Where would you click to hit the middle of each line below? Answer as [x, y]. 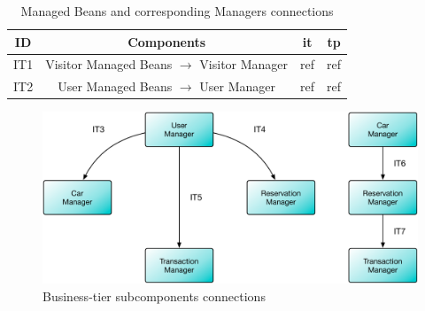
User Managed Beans [115, 86]
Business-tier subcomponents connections [154, 295]
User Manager [238, 86]
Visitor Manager [244, 64]
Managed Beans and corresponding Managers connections [177, 11]
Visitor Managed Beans [109, 64]
